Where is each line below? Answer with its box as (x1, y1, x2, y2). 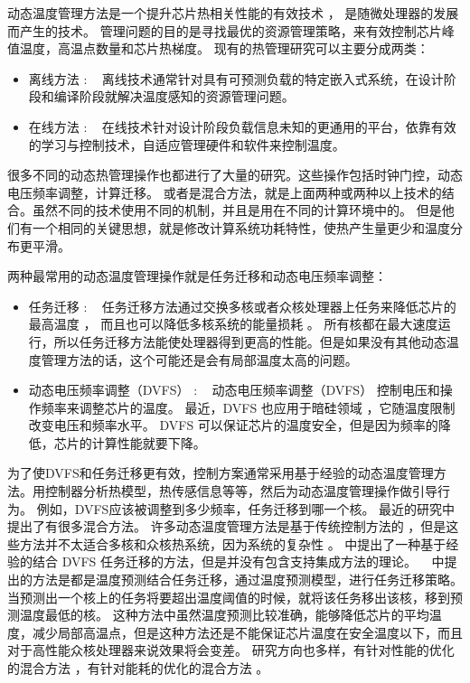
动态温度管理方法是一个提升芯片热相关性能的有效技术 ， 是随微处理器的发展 (7, 4, 459, 22)
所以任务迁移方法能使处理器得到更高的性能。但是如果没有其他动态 (53, 332, 446, 351)
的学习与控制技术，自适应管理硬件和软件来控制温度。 (28, 135, 345, 154)
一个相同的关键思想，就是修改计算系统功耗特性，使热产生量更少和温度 (32, 218, 450, 237)
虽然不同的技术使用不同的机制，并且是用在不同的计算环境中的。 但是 (32, 201, 442, 220)
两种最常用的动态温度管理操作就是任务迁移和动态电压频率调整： (7, 267, 387, 285)
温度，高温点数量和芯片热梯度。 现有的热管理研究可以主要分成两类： (19, 39, 429, 58)
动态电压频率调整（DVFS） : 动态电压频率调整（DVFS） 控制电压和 (28, 380, 440, 399)
